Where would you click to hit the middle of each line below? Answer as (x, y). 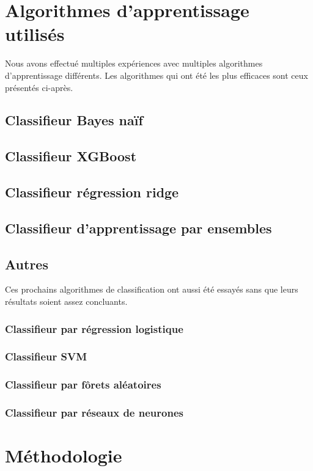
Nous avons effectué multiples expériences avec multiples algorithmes (134, 63)
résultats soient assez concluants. (66, 301)
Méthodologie (64, 455)
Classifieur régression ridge (92, 192)
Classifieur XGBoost (71, 156)
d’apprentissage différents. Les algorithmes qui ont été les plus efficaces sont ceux (156, 75)
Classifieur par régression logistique (94, 328)
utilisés (35, 34)
